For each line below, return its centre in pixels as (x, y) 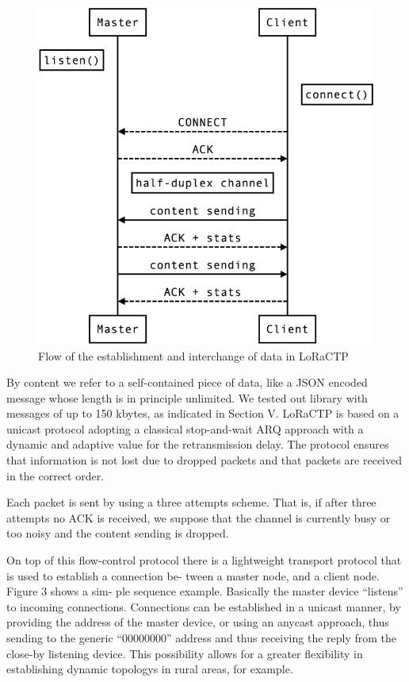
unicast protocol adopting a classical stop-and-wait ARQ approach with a (185, 428)
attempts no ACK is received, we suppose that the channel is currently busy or (199, 517)
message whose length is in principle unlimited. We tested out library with (187, 397)
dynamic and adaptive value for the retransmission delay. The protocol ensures (198, 444)
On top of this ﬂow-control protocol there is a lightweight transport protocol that (204, 560)
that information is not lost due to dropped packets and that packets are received (204, 460)
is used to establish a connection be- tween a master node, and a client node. (193, 575)
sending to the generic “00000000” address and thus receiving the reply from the (202, 638)
